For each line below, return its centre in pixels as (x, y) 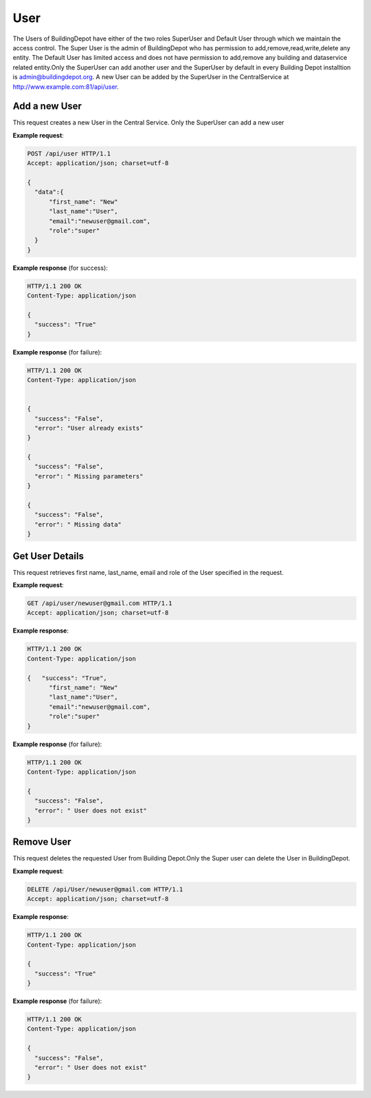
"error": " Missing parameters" (89, 476)
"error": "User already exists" (89, 428)
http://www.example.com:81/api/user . (66, 87)
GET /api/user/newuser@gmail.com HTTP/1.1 (100, 603)
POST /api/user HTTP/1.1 (69, 154)
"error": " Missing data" (78, 524)
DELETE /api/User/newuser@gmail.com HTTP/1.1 (105, 889)
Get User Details (48, 556)
